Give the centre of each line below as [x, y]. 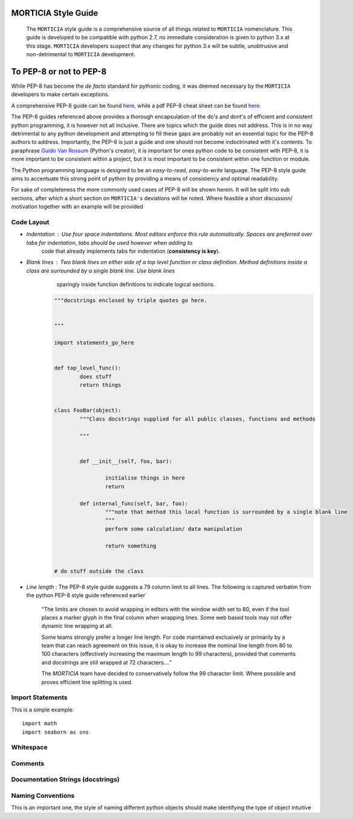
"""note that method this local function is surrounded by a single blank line [226, 512]
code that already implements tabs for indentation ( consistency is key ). [131, 251]
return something [131, 546]
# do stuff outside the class [99, 571]
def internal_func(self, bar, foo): [134, 503]
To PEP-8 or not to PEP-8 [59, 72]
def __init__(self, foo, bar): [126, 461]
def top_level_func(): [88, 368]
